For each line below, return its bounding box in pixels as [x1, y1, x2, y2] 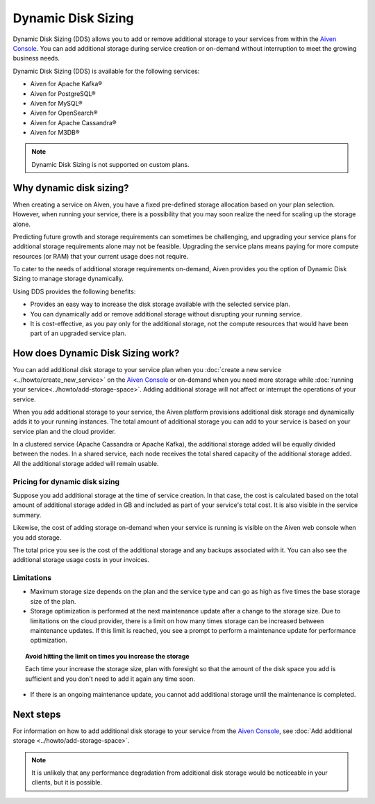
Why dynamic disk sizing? [12, 182, 129, 194]
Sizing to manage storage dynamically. [12, 275, 124, 283]
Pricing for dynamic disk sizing [12, 476, 120, 486]
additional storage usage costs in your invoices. [12, 556, 149, 564]
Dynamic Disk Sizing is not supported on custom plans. [31, 160, 190, 168]
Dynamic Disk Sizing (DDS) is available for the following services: [12, 67, 200, 75]
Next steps [12, 708, 61, 720]
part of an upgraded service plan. [30, 329, 126, 337]
